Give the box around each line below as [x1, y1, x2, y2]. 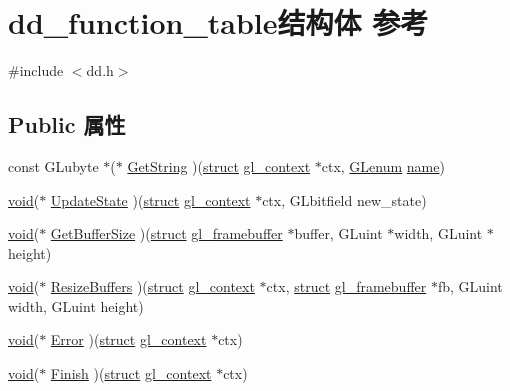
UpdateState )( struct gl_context [50, 189, 251, 210]
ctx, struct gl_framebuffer [266, 276, 427, 297]
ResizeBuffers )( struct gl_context [50, 276, 255, 297]
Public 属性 [8, 109, 126, 140]
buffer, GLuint [294, 223, 383, 244]
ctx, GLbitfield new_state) [262, 189, 427, 210]
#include [8, 60, 64, 81]
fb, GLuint [437, 276, 503, 297]
